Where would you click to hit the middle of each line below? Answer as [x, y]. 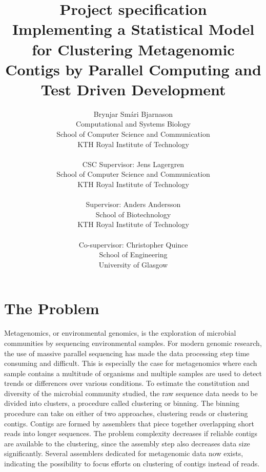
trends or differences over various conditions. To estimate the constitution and [127, 383]
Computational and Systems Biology [133, 124]
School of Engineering [133, 254]
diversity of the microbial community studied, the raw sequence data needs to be [131, 393]
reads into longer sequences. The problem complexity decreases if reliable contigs [131, 433]
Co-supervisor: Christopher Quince [133, 244]
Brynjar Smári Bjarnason [133, 114]
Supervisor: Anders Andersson [133, 204]
